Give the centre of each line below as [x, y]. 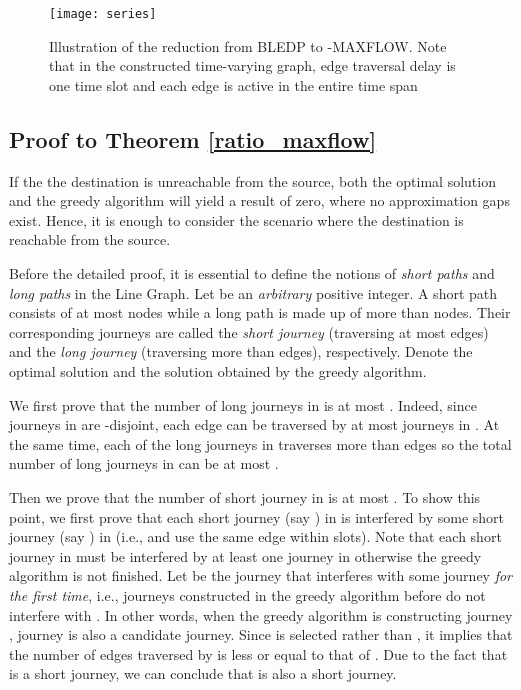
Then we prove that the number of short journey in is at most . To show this [245, 496]
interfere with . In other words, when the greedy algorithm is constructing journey [261, 614]
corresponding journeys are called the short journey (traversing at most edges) [249, 331]
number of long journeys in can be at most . [144, 463]
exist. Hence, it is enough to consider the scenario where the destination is [236, 219]
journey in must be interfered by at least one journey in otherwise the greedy [245, 555]
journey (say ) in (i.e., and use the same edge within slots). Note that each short [255, 536]
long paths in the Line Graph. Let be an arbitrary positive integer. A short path [253, 292]
